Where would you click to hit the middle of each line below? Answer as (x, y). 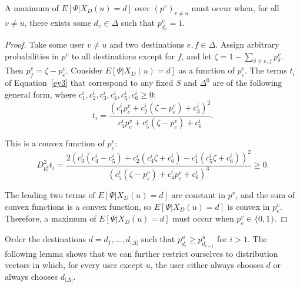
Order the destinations (45, 239)
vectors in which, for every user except (74, 265)
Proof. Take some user (45, 44)
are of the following (247, 83)
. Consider (84, 70)
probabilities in (32, 56)
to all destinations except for (123, 56)
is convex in (249, 206)
